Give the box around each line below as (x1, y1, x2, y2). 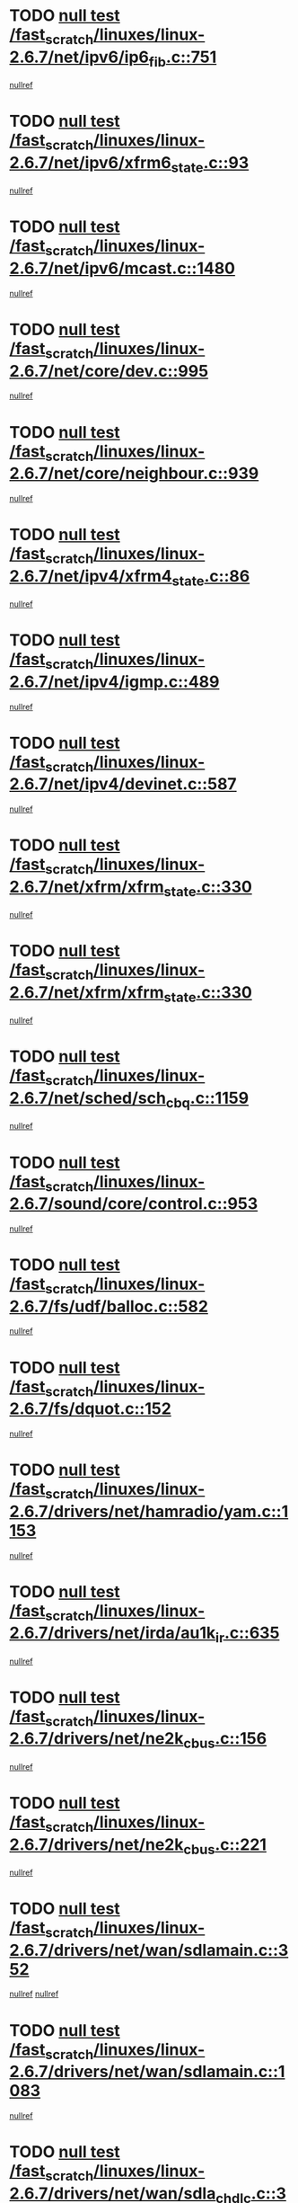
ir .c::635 (215, 1623, 280, 1646)
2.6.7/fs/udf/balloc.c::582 (9, 1296, 209, 1317)
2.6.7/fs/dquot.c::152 (9, 1399, 172, 1419)
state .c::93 (171, 152, 250, 176)
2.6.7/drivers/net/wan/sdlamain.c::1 (9, 2062, 285, 2082)
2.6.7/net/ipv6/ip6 (9, 47, 150, 67)
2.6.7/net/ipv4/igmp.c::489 (9, 671, 220, 692)
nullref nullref (9, 1988, 59, 2000)
